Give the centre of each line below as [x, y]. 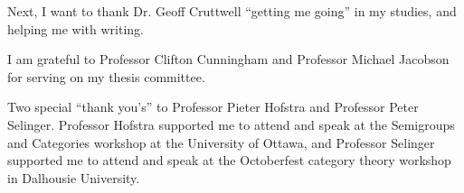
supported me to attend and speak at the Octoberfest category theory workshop [229, 160]
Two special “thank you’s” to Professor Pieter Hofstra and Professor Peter [213, 107]
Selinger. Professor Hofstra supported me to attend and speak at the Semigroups [231, 124]
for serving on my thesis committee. [106, 76]
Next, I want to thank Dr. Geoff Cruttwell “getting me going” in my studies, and [232, 11]
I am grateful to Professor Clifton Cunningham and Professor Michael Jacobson [228, 59]
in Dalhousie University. [74, 177]
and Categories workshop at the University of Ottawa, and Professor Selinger [221, 142]
